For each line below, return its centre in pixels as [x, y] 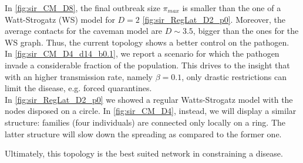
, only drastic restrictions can [234, 76]
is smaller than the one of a [232, 8]
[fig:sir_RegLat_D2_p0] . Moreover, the [214, 19]
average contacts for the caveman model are [84, 31]
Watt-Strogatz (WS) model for [60, 19]
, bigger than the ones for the [246, 31]
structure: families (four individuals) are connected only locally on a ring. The [145, 122]
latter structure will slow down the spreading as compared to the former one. [143, 133]
